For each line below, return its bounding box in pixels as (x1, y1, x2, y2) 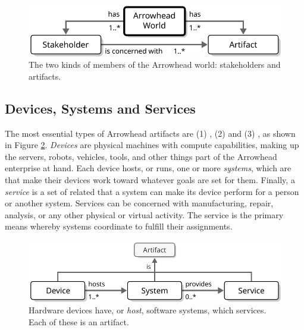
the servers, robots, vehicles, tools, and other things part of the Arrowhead (5, 150, 277, 162)
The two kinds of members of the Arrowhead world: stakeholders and (29, 58, 281, 71)
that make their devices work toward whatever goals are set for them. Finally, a (5, 174, 295, 186)
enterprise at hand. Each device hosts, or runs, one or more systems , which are (5, 162, 292, 174)
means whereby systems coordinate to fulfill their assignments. (5, 220, 233, 232)
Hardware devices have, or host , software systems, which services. (29, 304, 267, 316)
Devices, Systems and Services (5, 99, 196, 117)
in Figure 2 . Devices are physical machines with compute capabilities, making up (5, 139, 299, 151)
